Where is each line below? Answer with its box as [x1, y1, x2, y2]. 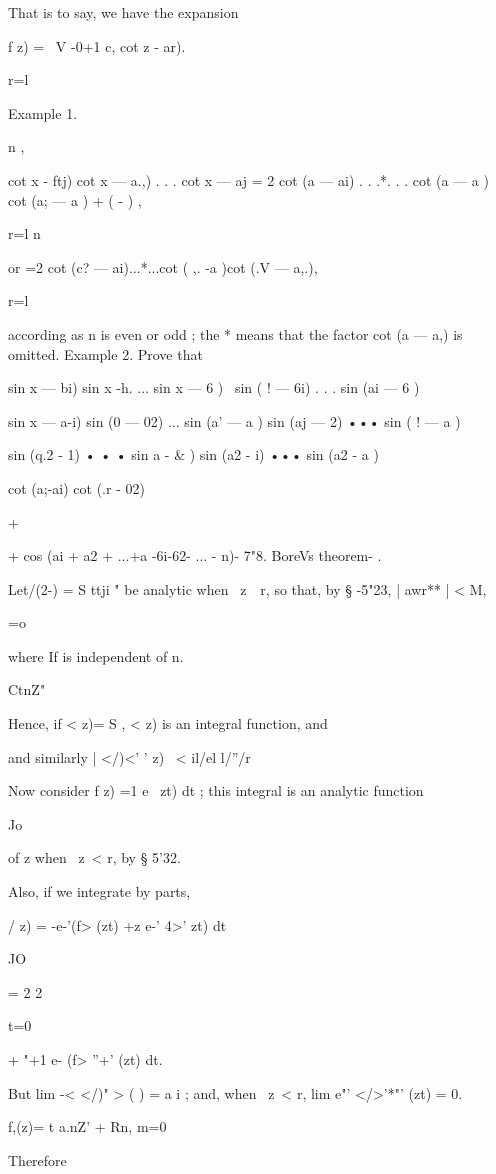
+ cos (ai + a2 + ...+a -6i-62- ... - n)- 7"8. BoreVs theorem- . [8, 545, 382, 566]
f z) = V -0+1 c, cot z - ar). [8, 35, 186, 56]
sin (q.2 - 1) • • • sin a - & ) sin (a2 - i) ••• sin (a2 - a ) [8, 444, 379, 465]
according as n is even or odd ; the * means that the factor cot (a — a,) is [8, 323, 463, 344]
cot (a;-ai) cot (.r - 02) [8, 477, 145, 498]
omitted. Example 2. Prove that [8, 343, 203, 364]
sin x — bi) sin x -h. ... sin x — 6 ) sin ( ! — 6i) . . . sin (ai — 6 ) [8, 377, 420, 398]
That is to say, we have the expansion [8, 2, 239, 22]
